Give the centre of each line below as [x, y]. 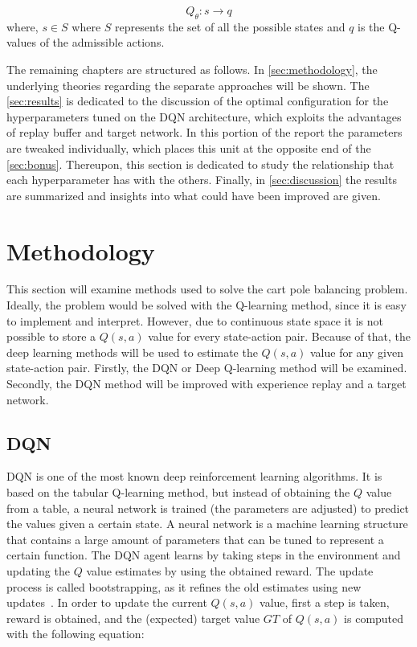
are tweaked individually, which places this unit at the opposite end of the [189, 147]
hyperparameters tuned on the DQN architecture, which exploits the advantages [204, 116]
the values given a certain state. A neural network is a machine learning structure [207, 524]
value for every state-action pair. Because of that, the [279, 336]
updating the [38, 570]
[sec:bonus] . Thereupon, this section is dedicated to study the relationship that [200, 164]
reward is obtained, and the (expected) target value [133, 618]
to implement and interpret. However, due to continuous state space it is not [195, 320]
